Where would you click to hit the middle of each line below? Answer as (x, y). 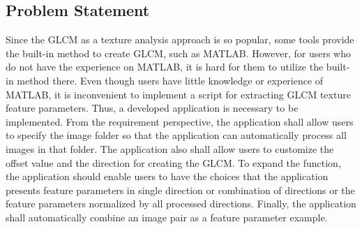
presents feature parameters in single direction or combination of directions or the (180, 190)
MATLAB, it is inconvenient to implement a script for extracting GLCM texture (178, 94)
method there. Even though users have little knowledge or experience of (170, 80)
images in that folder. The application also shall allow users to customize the (170, 148)
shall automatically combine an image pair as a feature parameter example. (167, 217)
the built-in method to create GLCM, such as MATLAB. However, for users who (178, 53)
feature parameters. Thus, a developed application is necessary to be (152, 108)
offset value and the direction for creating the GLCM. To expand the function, (173, 162)
